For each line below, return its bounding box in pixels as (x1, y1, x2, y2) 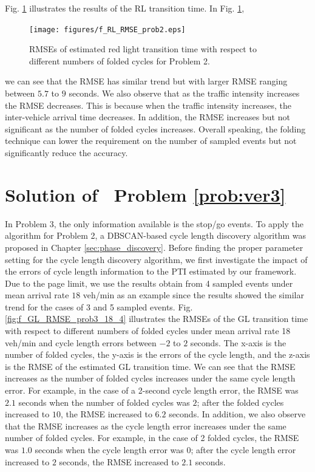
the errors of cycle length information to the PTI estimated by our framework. (5, 265, 297, 278)
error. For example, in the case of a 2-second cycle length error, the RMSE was (5, 384, 299, 397)
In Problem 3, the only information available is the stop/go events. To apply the (5, 217, 304, 230)
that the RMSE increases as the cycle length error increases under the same (5, 419, 286, 432)
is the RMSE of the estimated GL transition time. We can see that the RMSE (5, 360, 296, 372)
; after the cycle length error (191, 443, 296, 456)
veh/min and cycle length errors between (5, 336, 157, 349)
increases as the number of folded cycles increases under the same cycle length (5, 372, 296, 385)
